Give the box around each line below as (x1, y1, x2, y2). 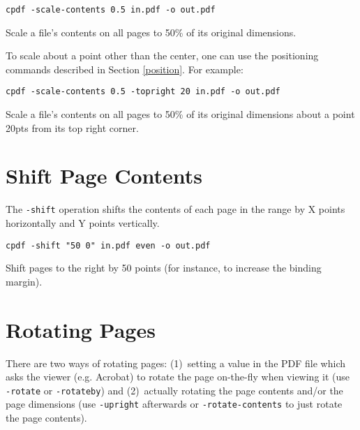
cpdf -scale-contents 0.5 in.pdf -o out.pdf (6, 5, 216, 15)
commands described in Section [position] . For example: (6, 61, 243, 76)
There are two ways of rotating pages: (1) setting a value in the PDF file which (6, 355, 346, 370)
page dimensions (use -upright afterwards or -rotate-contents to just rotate (6, 396, 343, 411)
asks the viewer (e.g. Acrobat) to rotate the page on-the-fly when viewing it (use (6, 369, 350, 384)
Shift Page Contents (6, 161, 202, 190)
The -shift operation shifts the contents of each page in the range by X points (6, 202, 345, 216)
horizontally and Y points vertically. (6, 216, 160, 230)
